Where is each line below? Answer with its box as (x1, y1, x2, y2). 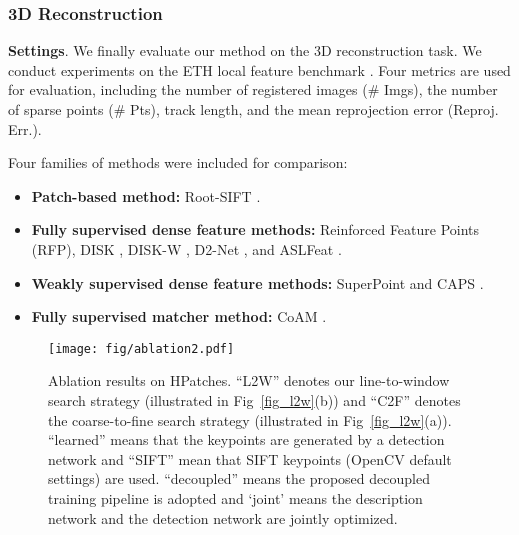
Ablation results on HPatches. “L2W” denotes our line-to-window (48, 370, 450, 391)
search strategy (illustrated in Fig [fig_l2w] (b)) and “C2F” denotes (48, 390, 461, 410)
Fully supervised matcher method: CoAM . (31, 306, 327, 327)
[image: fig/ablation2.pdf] (48, 341, 235, 356)
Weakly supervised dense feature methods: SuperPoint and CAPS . (31, 272, 484, 293)
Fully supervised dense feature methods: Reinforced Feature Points (31, 219, 480, 240)
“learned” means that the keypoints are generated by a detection (48, 429, 445, 450)
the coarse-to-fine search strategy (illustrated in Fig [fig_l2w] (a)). (48, 409, 452, 430)
